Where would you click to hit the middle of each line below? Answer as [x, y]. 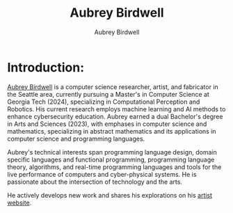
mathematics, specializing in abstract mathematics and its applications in [112, 131]
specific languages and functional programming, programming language [111, 159]
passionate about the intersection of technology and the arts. [95, 182]
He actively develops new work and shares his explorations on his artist [110, 195]
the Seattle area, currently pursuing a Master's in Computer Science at [109, 94]
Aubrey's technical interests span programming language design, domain [112, 152]
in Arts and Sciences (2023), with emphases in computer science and [107, 124]
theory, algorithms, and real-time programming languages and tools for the [114, 167]
